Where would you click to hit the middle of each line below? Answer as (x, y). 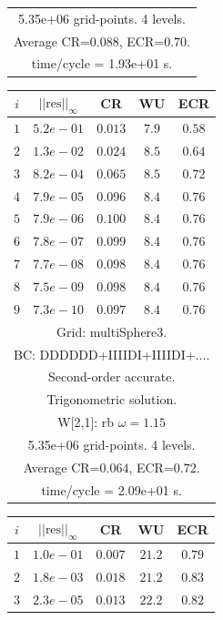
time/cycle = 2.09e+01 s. (111, 489)
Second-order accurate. (111, 376)
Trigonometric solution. (112, 399)
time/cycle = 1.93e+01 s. (102, 63)
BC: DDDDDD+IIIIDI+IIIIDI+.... (112, 354)
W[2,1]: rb (86, 422)
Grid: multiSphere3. (112, 331)
